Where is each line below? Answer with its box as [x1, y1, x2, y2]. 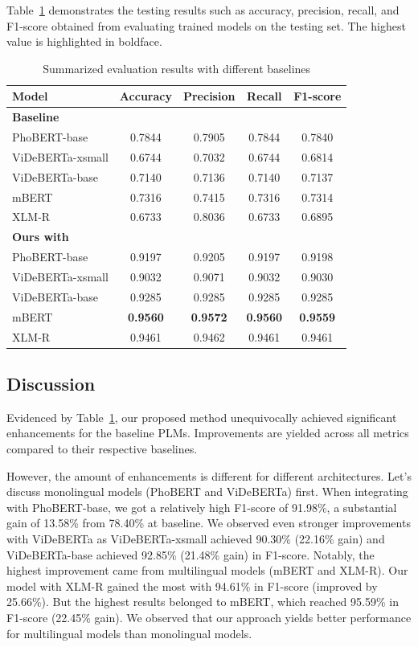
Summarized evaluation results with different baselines [43, 59, 311, 76]
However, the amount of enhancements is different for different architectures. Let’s [6, 467, 412, 484]
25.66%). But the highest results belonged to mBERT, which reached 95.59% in [6, 593, 399, 610]
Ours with [12, 228, 69, 245]
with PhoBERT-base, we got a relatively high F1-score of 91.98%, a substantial [6, 498, 397, 515]
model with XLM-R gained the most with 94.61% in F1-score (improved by [6, 577, 378, 594]
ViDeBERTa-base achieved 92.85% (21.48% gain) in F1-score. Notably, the [6, 546, 375, 563]
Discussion [6, 371, 96, 395]
